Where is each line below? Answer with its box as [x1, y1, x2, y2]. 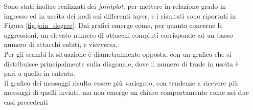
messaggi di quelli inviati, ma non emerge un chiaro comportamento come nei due [4, 87, 249, 97]
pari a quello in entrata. [4, 68, 75, 78]
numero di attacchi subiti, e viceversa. [4, 39, 118, 49]
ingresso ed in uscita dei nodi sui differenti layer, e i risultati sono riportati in [4, 10, 236, 21]
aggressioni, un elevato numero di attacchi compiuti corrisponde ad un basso [4, 29, 233, 40]
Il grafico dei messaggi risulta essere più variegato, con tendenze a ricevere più [4, 77, 238, 88]
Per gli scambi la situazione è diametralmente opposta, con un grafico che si [4, 48, 231, 59]
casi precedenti [4, 96, 48, 107]
